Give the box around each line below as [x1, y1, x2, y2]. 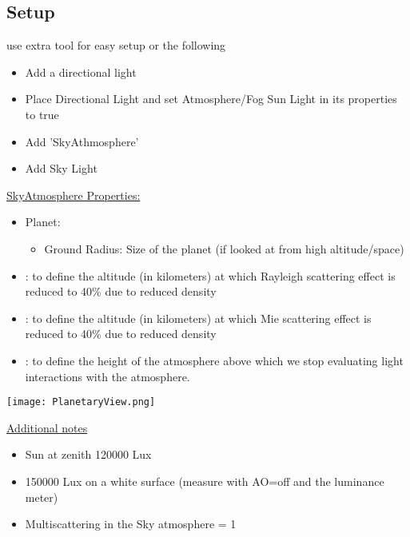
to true [25, 105, 59, 122]
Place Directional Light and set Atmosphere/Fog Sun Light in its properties [25, 90, 397, 107]
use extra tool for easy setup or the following [6, 37, 226, 54]
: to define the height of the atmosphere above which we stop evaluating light [25, 352, 404, 368]
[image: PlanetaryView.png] [6, 396, 156, 408]
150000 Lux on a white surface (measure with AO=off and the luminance [25, 472, 384, 489]
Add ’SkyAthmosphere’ [25, 133, 139, 149]
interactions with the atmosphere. [25, 368, 190, 384]
